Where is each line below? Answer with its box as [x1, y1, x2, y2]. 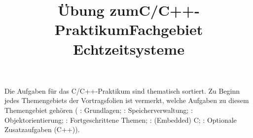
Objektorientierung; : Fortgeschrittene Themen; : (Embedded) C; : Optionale [4, 114, 237, 125]
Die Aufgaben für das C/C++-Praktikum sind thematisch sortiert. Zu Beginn [4, 85, 240, 96]
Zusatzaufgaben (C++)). [4, 124, 80, 135]
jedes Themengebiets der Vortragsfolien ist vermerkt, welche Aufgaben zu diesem [4, 95, 249, 105]
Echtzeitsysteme [73, 38, 184, 59]
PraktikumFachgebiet [54, 19, 203, 39]
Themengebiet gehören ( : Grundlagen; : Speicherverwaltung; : [4, 104, 193, 115]
